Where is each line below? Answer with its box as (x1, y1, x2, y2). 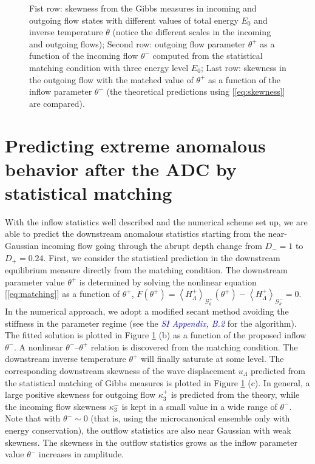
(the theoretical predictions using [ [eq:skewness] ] (106, 85, 285, 98)
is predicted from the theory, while (171, 388, 300, 401)
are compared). (29, 97, 85, 109)
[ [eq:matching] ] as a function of (5, 287, 120, 300)
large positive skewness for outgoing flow (5, 388, 156, 401)
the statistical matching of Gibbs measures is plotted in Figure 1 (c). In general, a (5, 376, 310, 389)
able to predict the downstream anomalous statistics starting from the (5, 227, 266, 240)
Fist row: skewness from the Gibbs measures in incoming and (29, 2, 257, 14)
